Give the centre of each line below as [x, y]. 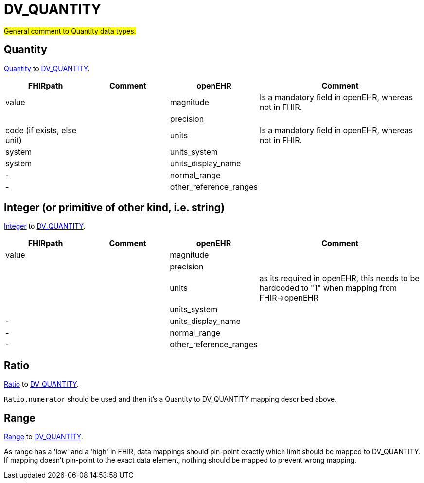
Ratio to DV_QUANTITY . [42, 384]
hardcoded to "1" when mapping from [328, 288]
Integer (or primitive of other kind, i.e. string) [115, 208]
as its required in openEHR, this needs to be [339, 278]
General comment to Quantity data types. [70, 31]
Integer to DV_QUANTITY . [45, 226]
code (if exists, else [41, 130]
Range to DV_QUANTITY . [44, 437]
